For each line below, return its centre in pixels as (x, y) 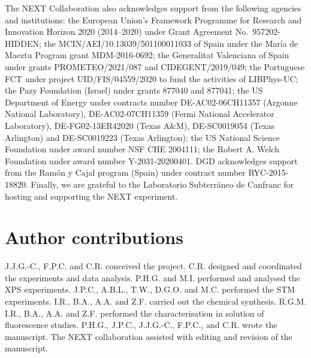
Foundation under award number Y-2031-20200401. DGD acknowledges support (151, 160)
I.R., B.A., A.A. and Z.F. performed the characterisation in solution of (135, 313)
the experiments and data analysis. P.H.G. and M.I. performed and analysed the (153, 277)
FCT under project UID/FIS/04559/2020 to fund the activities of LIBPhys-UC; (152, 78)
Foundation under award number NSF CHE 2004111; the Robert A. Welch (142, 149)
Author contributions (94, 237)
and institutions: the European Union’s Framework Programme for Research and (153, 19)
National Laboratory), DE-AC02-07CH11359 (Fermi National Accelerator (140, 114)
